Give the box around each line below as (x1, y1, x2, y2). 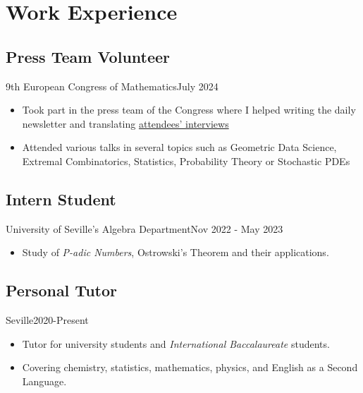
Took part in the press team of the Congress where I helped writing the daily (22, 102, 356, 117)
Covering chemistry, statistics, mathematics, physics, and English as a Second (22, 360, 358, 375)
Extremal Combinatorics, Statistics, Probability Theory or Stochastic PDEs (22, 153, 350, 168)
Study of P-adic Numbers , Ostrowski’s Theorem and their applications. (22, 245, 329, 260)
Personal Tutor (6, 279, 117, 301)
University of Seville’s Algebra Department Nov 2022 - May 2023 (6, 221, 283, 236)
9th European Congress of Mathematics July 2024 (6, 78, 219, 93)
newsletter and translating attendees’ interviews (22, 116, 229, 131)
